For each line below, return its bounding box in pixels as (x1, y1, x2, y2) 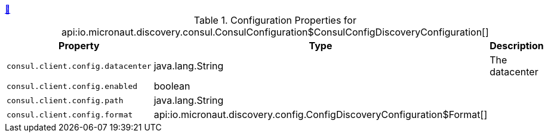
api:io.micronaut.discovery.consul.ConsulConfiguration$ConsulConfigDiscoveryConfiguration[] (61, 26, 489, 38)
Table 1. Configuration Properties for (193, 14, 356, 26)
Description (489, 40, 544, 52)
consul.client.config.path (7, 95, 124, 105)
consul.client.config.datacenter (7, 61, 152, 71)
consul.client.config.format (7, 110, 133, 119)
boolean (153, 80, 190, 92)
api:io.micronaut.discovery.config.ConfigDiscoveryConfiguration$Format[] (153, 109, 488, 120)
